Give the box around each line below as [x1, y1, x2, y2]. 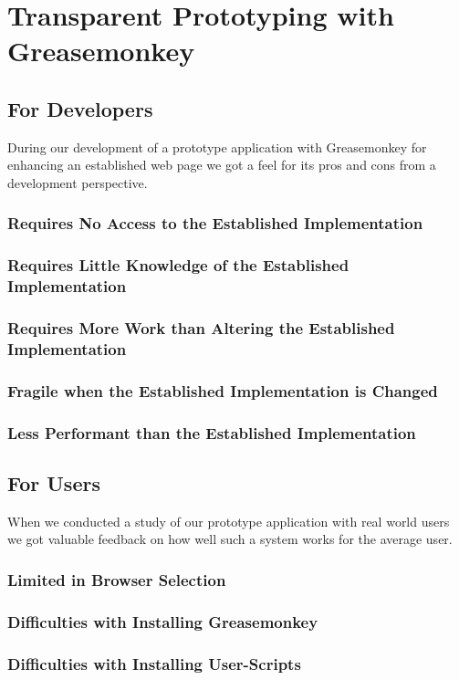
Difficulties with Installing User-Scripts [7, 652, 301, 675]
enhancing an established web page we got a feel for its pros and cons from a [7, 155, 436, 174]
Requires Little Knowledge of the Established [7, 254, 349, 277]
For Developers [7, 94, 153, 122]
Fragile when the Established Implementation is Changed [7, 379, 438, 402]
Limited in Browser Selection [7, 568, 226, 591]
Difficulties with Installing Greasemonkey [7, 610, 318, 633]
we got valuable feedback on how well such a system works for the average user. [7, 529, 453, 549]
